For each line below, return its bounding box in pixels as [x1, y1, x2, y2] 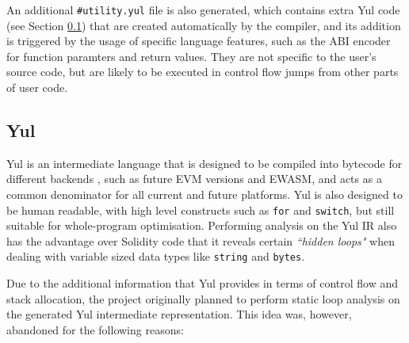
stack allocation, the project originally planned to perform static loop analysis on [6, 290, 400, 307]
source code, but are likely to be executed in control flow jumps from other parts [6, 63, 399, 80]
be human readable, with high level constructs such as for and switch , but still [6, 201, 395, 218]
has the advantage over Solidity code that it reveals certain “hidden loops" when [6, 232, 395, 249]
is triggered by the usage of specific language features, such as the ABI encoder [6, 32, 391, 49]
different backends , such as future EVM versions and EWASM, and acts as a [6, 170, 382, 187]
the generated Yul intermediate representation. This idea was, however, [6, 306, 352, 322]
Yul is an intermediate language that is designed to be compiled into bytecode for [6, 154, 403, 171]
